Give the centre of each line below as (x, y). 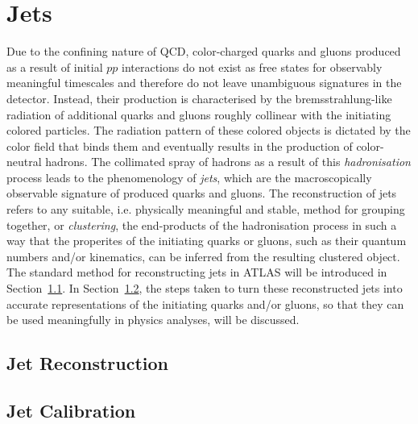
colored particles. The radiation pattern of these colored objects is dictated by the (209, 130)
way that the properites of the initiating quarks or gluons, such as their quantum (207, 241)
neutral (24, 162)
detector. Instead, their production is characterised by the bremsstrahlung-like (199, 98)
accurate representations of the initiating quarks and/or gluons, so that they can (205, 303)
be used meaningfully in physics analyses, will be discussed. (153, 320)
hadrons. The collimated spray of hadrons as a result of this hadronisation (228, 162)
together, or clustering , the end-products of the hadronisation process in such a (202, 224)
